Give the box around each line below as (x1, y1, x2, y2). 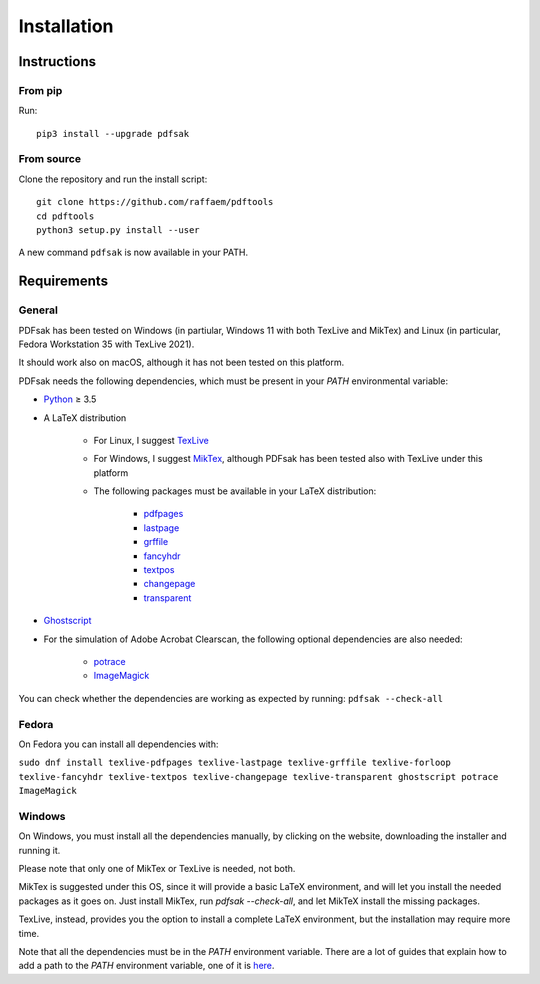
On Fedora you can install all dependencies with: (18, 738, 219, 750)
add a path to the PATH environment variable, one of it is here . (18, 960, 275, 972)
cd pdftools (36, 210, 95, 222)
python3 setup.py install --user (36, 225, 200, 236)
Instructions (18, 53, 97, 70)
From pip (18, 83, 63, 97)
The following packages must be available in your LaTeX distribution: (93, 485, 377, 497)
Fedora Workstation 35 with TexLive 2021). (18, 338, 195, 350)
